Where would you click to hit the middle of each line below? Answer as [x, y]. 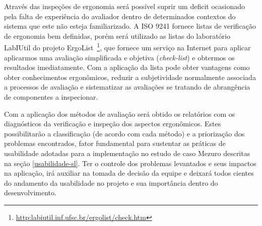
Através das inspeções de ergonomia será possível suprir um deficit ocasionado [125, 6]
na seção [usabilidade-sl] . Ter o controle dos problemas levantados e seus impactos [130, 163]
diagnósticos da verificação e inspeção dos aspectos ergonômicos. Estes [113, 124]
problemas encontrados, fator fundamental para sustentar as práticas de [115, 143]
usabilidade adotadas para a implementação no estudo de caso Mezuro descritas [127, 153]
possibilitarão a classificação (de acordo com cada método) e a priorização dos [124, 133]
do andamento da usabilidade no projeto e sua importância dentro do [111, 182]
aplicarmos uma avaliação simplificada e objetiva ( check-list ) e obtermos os [119, 57]
